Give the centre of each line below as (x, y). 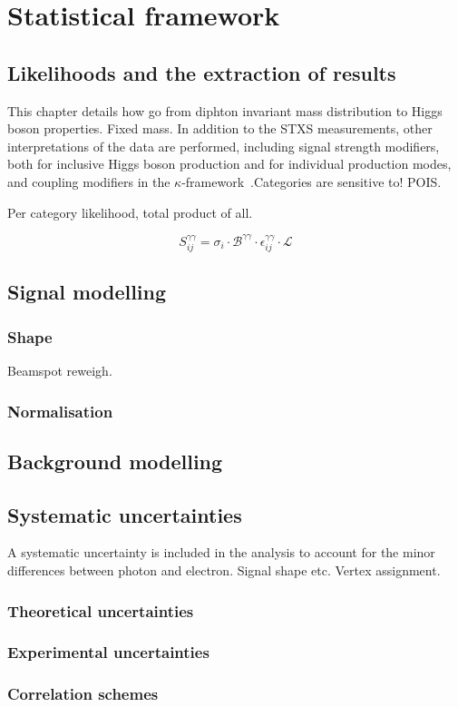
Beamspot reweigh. (60, 371)
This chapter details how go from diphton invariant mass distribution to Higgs (225, 110)
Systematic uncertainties (125, 514)
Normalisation (60, 411)
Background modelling (115, 461)
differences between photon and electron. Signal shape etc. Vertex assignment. (224, 570)
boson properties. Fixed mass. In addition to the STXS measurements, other (220, 128)
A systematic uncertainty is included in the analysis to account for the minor (221, 552)
